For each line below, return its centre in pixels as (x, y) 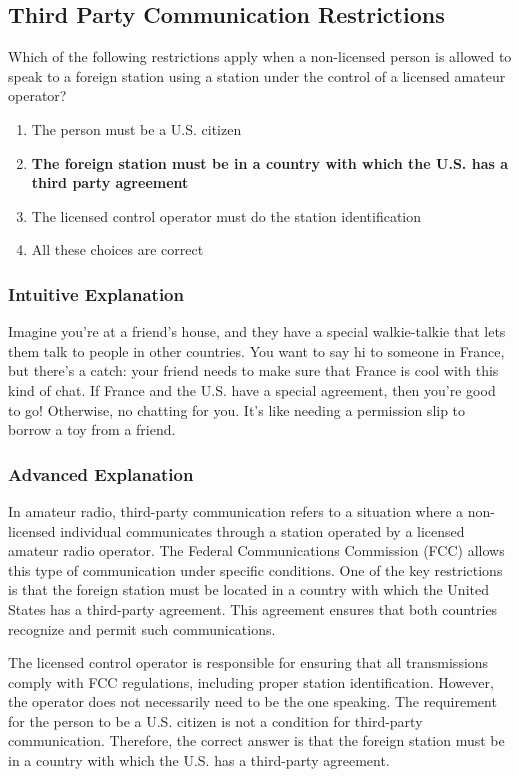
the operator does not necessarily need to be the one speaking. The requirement (252, 701)
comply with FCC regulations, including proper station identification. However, (251, 681)
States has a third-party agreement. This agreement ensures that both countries (253, 608)
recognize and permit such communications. (142, 628)
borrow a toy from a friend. (92, 429)
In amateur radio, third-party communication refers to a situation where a (236, 510)
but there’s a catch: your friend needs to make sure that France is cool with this (253, 370)
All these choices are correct (117, 249)
